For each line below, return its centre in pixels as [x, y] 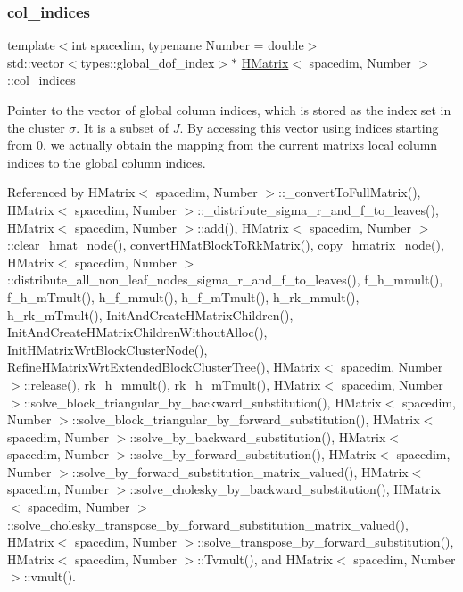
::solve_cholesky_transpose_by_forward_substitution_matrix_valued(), [208, 524]
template [31, 45]
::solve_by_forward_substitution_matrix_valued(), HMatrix [240, 471]
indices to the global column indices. [107, 162]
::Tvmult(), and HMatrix [265, 559]
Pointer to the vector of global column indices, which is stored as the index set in [229, 110]
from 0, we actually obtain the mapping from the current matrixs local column [223, 145]
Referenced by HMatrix [71, 192]
